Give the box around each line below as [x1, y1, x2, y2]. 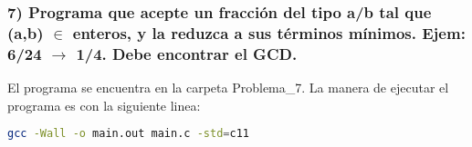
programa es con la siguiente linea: [7, 95, 201, 114]
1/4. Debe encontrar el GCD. [76, 42, 298, 64]
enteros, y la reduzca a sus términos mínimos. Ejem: [72, 21, 466, 44]
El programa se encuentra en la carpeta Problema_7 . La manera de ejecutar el [7, 78, 449, 97]
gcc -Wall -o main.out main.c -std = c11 [7, 127, 249, 141]
